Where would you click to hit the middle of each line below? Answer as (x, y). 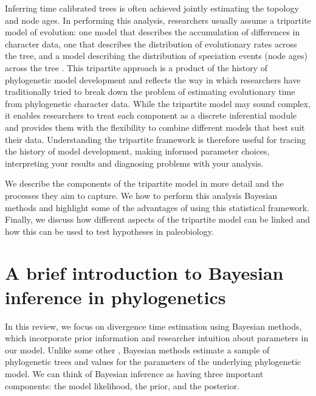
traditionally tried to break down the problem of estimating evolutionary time (150, 92)
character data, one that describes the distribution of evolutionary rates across (151, 43)
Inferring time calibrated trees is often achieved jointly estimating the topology (152, 8)
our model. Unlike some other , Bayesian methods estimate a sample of (137, 349)
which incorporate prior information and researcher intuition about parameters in (157, 338)
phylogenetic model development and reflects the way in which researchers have (153, 79)
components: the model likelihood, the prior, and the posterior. (122, 385)
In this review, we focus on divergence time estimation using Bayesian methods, (153, 326)
